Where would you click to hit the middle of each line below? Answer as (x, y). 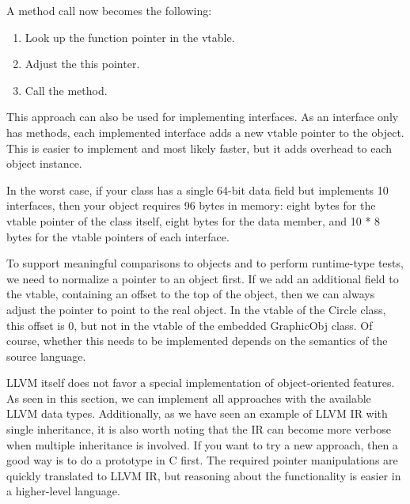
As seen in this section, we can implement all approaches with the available (189, 398)
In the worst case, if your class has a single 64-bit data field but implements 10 (197, 189)
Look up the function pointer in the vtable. (130, 37)
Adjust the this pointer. (82, 64)
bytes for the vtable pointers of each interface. (118, 236)
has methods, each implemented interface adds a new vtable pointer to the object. (205, 132)
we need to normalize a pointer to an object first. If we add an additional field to (203, 278)
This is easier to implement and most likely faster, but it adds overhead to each (199, 148)
